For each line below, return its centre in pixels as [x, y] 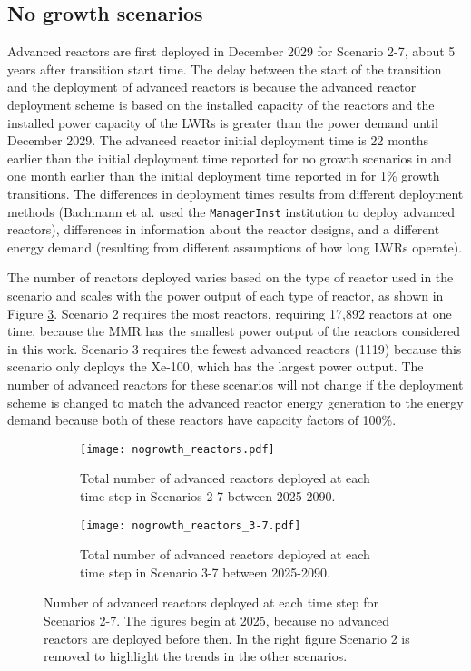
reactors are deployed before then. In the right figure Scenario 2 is [227, 638]
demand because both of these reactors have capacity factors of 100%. [202, 420]
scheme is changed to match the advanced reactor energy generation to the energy [235, 402]
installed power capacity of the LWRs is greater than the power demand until [223, 122]
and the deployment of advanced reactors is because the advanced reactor [212, 87]
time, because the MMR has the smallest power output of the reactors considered [234, 331]
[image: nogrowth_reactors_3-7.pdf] [191, 525]
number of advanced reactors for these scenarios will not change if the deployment [235, 384]
